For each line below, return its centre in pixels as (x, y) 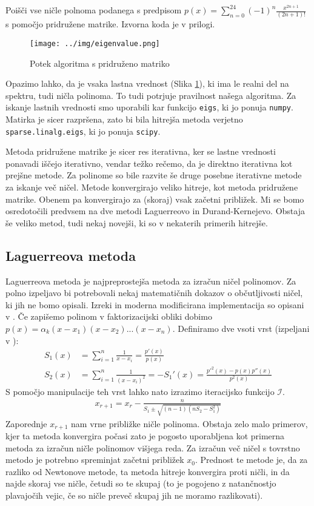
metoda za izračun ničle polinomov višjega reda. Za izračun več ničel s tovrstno (153, 447)
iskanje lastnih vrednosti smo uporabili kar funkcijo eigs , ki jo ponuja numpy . (149, 107)
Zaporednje (26, 423)
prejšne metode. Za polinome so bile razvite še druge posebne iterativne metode (154, 175)
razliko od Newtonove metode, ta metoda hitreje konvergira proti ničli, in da (148, 471)
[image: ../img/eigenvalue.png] (95, 43)
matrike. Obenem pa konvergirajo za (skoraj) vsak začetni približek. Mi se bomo (155, 199)
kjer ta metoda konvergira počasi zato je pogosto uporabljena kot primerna (145, 436)
